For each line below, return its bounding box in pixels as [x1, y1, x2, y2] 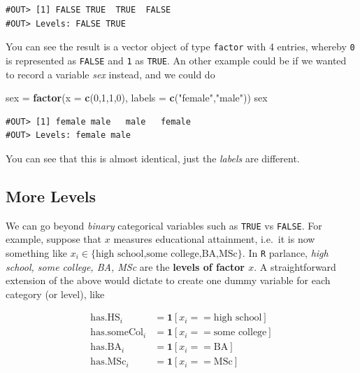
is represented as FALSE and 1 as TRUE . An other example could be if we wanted [6, 52, 347, 67]
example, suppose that [6, 232, 102, 246]
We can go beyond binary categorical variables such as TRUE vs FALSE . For [6, 218, 322, 232]
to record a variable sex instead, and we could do [6, 66, 215, 81]
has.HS [90, 313, 120, 323]
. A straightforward [254, 259, 336, 274]
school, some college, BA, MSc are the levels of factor [6, 259, 245, 274]
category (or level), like [6, 286, 105, 301]
